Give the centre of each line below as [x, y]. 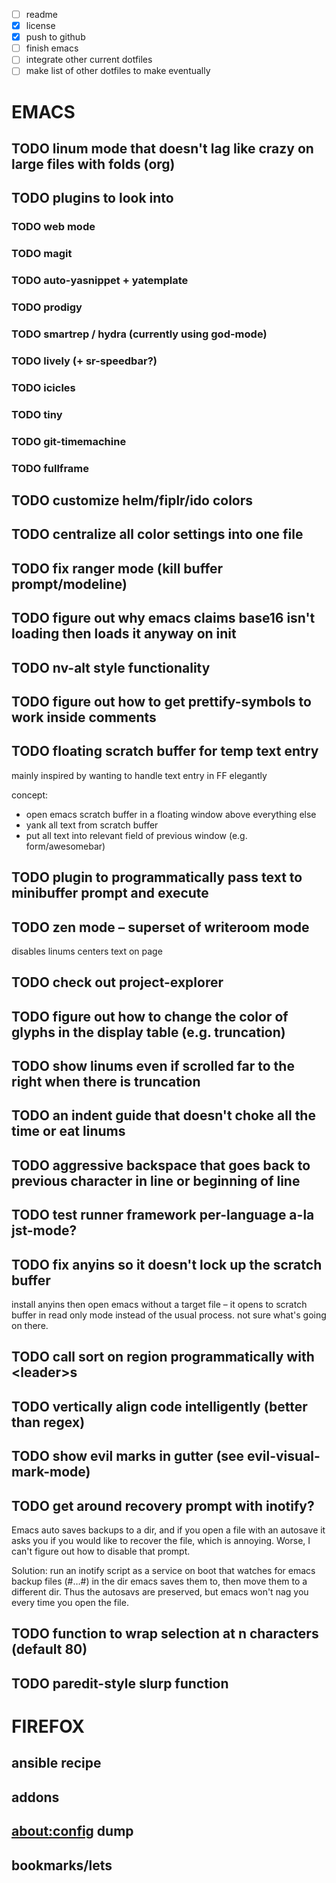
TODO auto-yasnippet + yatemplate [100, 281]
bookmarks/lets [62, 1865]
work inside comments [84, 717]
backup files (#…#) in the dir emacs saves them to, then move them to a [159, 1581]
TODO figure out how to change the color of [150, 1016]
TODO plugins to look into [92, 198]
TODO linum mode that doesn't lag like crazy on [162, 148]
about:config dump [72, 1831]
